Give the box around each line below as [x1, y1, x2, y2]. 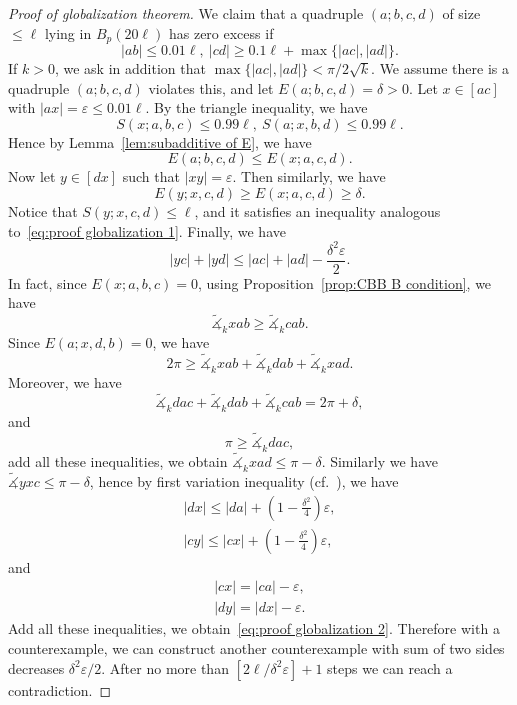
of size [442, 3, 481, 23]
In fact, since [8, 272, 87, 293]
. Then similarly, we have [232, 166, 386, 187]
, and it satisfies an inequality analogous [194, 201, 441, 222]
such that [122, 166, 180, 187]
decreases [8, 657, 65, 678]
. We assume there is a [371, 58, 509, 79]
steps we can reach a [327, 657, 453, 678]
